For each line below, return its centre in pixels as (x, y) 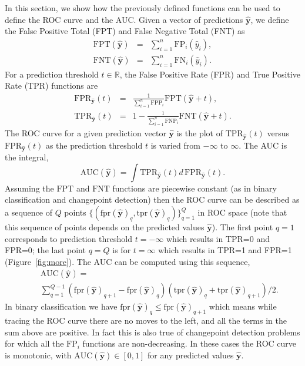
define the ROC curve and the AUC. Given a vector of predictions (124, 19)
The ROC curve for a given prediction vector (86, 132)
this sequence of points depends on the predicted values (105, 227)
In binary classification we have (61, 306)
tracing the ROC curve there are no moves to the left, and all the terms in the (146, 320)
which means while (243, 306)
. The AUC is (263, 145)
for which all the (34, 343)
